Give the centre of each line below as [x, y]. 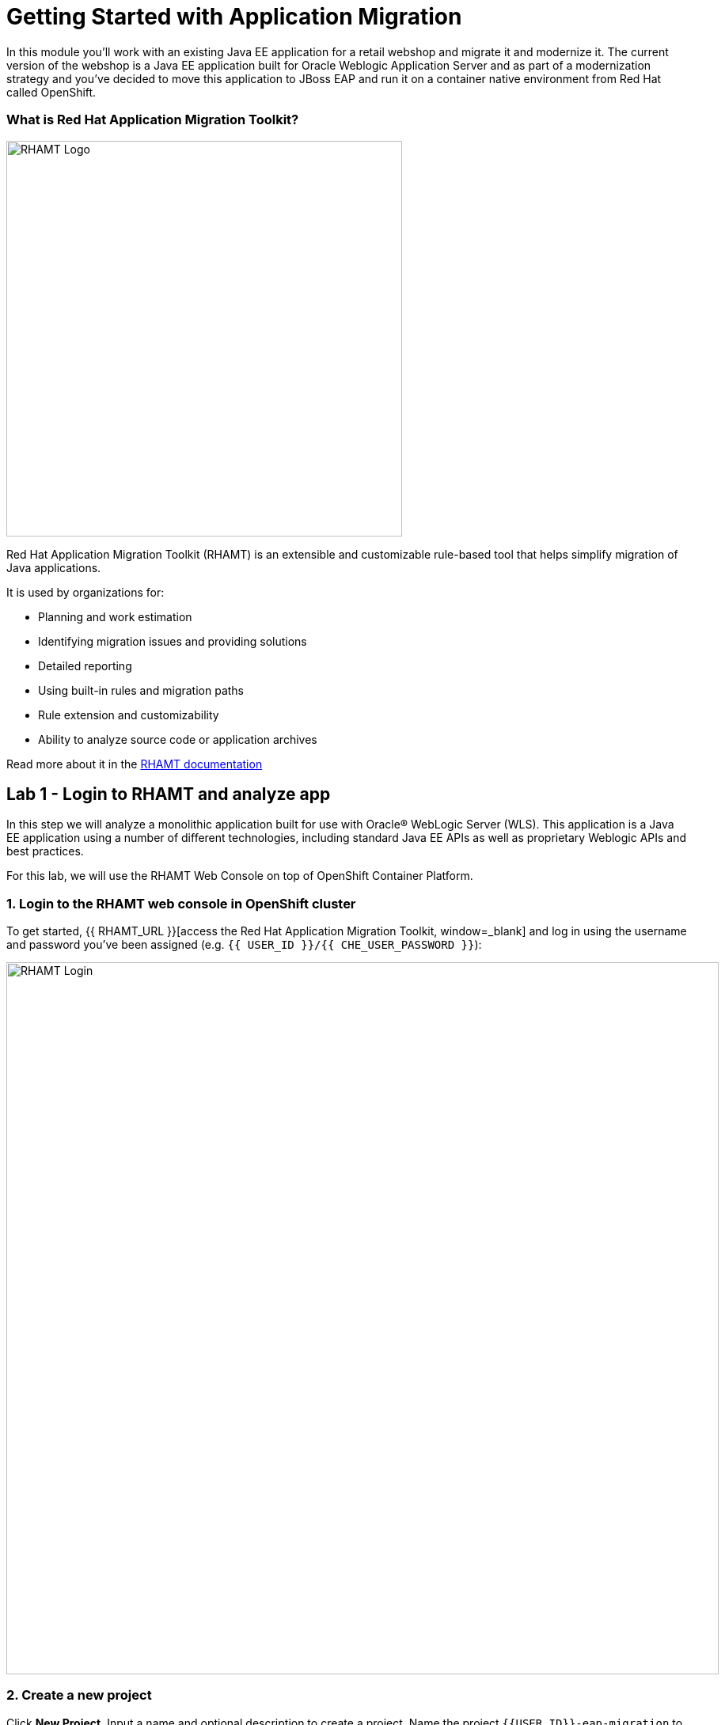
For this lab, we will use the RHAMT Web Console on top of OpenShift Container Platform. [240, 876]
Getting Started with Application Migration [234, 17]
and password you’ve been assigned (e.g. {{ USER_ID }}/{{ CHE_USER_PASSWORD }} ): [244, 945]
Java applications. [54, 567]
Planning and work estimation [115, 616]
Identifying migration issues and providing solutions [173, 641]
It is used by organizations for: [85, 592]
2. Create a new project [79, 1695]
